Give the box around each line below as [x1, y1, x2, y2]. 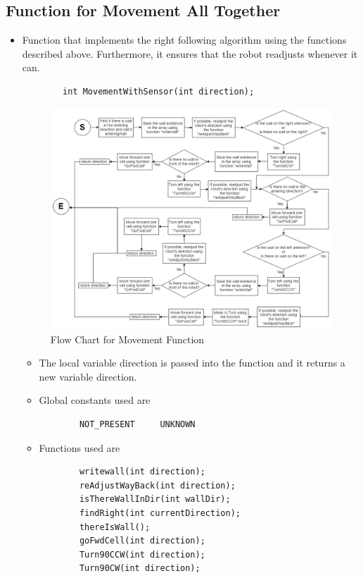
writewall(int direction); [79, 467, 205, 477]
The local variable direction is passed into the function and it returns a [39, 355, 345, 370]
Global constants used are [39, 393, 151, 407]
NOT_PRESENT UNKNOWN [79, 419, 196, 429]
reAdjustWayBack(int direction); [79, 480, 236, 491]
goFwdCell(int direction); [79, 536, 205, 546]
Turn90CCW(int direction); [79, 549, 205, 560]
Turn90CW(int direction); [79, 563, 200, 574]
